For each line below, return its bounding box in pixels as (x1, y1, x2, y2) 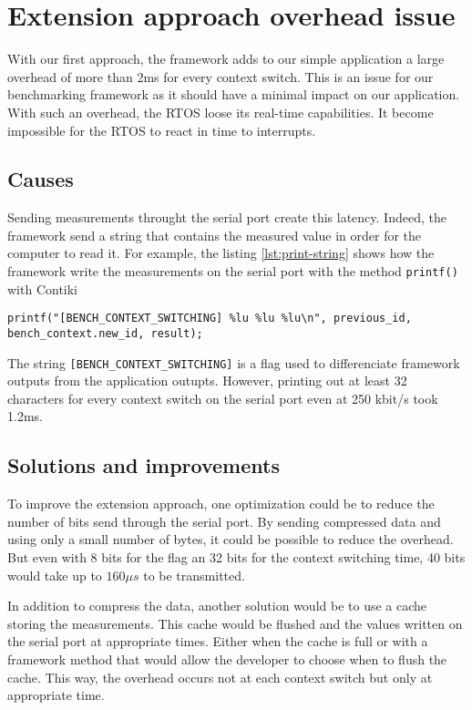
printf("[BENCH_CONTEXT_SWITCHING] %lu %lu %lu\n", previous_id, (7, 312, 412, 325)
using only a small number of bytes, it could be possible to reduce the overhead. (7, 530, 454, 549)
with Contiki (7, 279, 78, 298)
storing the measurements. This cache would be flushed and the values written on (7, 613, 463, 633)
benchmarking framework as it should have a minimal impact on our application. (7, 85, 460, 104)
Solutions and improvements (7, 451, 280, 479)
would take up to (7, 565, 102, 584)
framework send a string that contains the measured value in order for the (7, 225, 422, 244)
